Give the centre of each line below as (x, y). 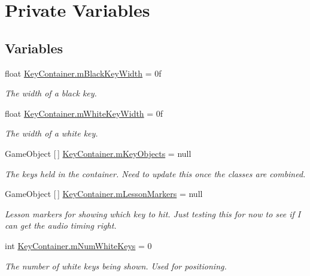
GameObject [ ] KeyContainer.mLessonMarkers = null (104, 194)
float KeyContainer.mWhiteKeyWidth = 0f (84, 113)
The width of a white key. (51, 133)
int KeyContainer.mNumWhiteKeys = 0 (78, 245)
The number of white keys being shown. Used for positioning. (116, 266)
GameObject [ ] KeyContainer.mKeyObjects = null (98, 153)
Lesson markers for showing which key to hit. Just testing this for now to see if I (153, 213)
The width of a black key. (51, 93)
